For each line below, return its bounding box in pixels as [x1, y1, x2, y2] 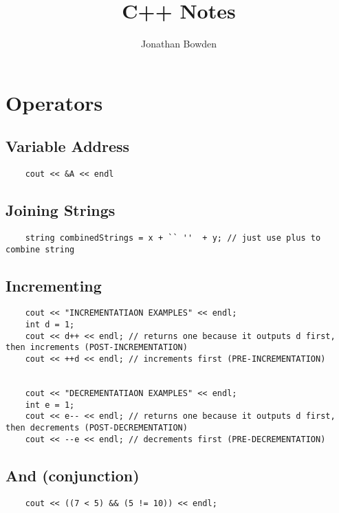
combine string [6, 244, 75, 254]
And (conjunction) [6, 464, 140, 485]
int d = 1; [25, 320, 75, 330]
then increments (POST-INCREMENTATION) [6, 342, 188, 353]
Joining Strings [6, 199, 116, 221]
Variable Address [6, 135, 130, 157]
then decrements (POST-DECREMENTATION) [6, 423, 188, 433]
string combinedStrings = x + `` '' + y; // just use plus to [25, 232, 321, 243]
